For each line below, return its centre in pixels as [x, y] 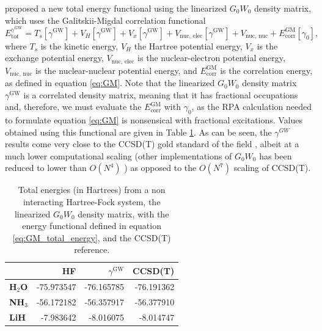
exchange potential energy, [54, 58]
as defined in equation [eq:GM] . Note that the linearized [110, 83]
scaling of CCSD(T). [272, 168]
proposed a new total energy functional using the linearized [116, 8]
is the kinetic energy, [79, 45]
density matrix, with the [123, 213]
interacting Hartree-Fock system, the [92, 202]
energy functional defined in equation [92, 226]
